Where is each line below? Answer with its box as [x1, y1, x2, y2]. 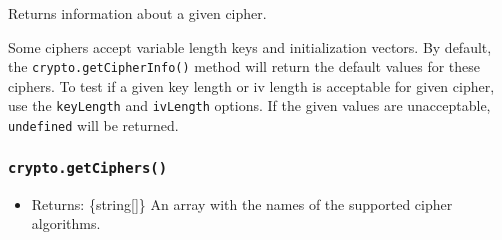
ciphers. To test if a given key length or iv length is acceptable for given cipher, [8, 75, 495, 96]
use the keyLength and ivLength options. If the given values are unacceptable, [8, 95, 491, 116]
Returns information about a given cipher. [8, 3, 267, 23]
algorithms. [31, 213, 101, 234]
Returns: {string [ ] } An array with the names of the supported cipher [31, 193, 453, 214]
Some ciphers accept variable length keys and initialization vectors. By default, [8, 36, 492, 57]
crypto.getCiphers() [8, 159, 168, 176]
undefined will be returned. [8, 115, 179, 136]
